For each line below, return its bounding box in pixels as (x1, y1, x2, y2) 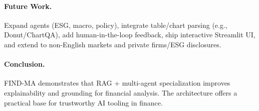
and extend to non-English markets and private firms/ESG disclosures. (4, 39, 221, 49)
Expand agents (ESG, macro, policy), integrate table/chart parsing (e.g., (4, 19, 227, 30)
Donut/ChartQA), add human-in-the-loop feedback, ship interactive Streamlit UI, (4, 29, 255, 40)
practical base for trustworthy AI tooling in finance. (4, 97, 163, 108)
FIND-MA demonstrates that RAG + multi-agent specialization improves (4, 78, 230, 88)
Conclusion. (4, 59, 45, 69)
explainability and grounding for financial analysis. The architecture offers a (4, 87, 237, 98)
